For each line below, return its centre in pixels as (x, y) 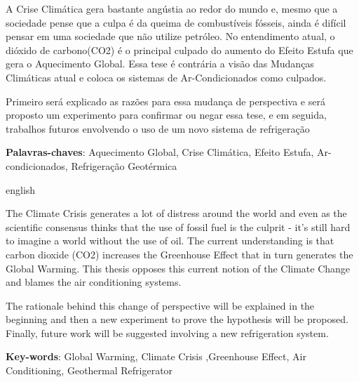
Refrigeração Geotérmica (124, 165)
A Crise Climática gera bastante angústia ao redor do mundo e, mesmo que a (172, 8)
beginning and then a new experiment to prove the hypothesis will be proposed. (177, 319)
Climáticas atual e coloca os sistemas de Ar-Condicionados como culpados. (166, 77)
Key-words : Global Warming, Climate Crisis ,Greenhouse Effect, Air (156, 356)
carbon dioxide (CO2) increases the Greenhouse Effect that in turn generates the (179, 254)
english (21, 189)
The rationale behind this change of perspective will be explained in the (160, 305)
